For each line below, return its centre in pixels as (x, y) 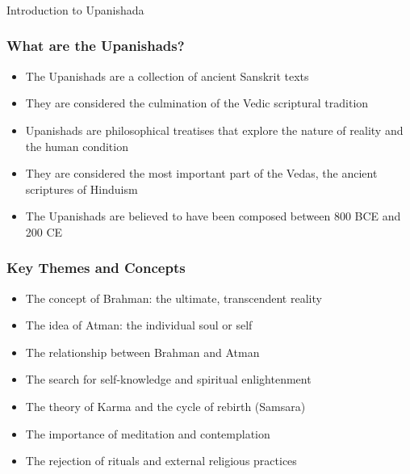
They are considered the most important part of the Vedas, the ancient (201, 173)
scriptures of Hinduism (82, 189)
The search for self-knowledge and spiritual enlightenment (168, 379)
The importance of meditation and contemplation (148, 433)
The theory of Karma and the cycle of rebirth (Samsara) (165, 407)
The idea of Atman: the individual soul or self (139, 325)
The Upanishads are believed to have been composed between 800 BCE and (213, 216)
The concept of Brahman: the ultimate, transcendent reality (174, 298)
